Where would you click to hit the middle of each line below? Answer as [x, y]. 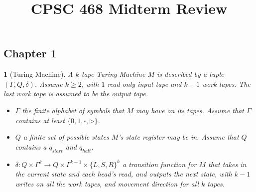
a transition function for [159, 164]
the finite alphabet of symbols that [73, 110]
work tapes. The [226, 84]
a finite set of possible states [66, 137]
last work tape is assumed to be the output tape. [76, 94]
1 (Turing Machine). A [38, 74]
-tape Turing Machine [112, 74]
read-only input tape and [144, 84]
